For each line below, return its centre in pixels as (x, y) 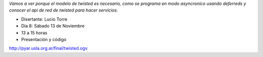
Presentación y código (44, 39)
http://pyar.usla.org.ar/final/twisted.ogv (48, 48)
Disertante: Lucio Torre (44, 19)
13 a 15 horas (34, 33)
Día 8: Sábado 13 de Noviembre (53, 26)
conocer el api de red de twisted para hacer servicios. (64, 10)
